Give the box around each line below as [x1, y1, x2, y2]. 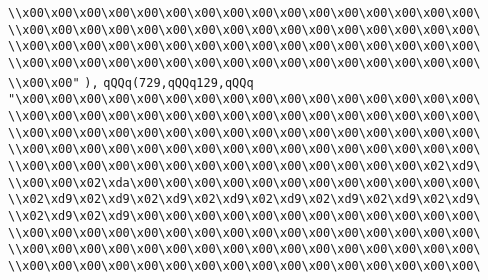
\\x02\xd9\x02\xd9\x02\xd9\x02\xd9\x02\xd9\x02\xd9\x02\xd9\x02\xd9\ [8, 192, 481, 207]
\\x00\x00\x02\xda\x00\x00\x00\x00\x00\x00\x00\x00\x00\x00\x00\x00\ [8, 175, 481, 190]
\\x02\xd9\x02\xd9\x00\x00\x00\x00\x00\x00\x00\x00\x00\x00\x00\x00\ [8, 208, 481, 223]
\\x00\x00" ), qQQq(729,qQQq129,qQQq [8, 75, 254, 90]
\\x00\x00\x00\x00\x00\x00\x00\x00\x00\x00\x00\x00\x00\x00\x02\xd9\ [8, 158, 481, 173]
